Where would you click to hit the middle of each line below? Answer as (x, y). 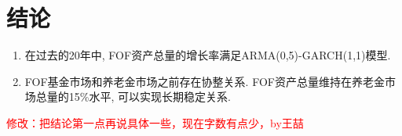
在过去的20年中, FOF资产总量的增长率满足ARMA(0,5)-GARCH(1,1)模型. (208, 55)
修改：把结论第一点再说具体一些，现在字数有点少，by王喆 (155, 122)
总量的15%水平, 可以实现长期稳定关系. (133, 97)
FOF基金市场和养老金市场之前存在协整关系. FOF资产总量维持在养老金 (205, 81)
